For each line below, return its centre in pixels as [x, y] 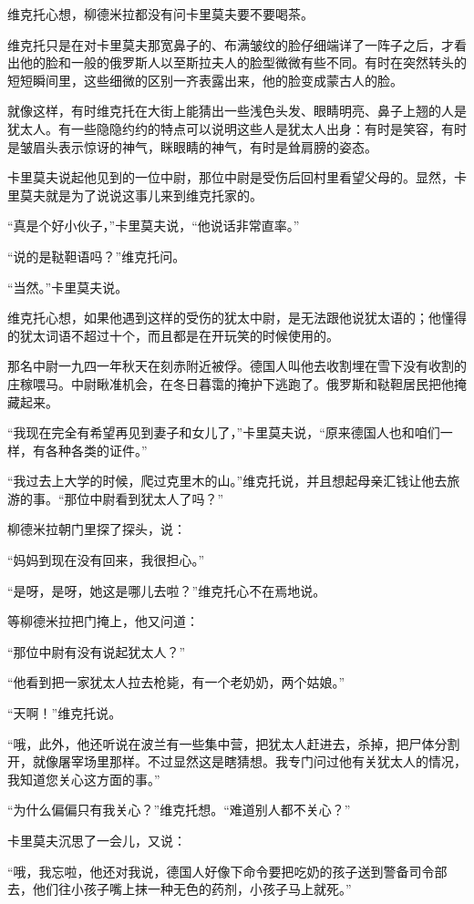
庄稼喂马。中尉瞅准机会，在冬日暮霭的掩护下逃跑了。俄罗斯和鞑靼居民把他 [231, 383]
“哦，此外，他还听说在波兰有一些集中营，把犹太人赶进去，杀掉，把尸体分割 [234, 743]
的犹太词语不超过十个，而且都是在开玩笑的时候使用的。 [173, 335]
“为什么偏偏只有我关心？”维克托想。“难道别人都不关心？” [179, 810]
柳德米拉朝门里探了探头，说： [97, 529]
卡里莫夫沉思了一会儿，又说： [97, 840]
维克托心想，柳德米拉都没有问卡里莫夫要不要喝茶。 [160, 14]
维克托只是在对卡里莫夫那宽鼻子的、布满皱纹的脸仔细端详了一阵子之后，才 [231, 44]
